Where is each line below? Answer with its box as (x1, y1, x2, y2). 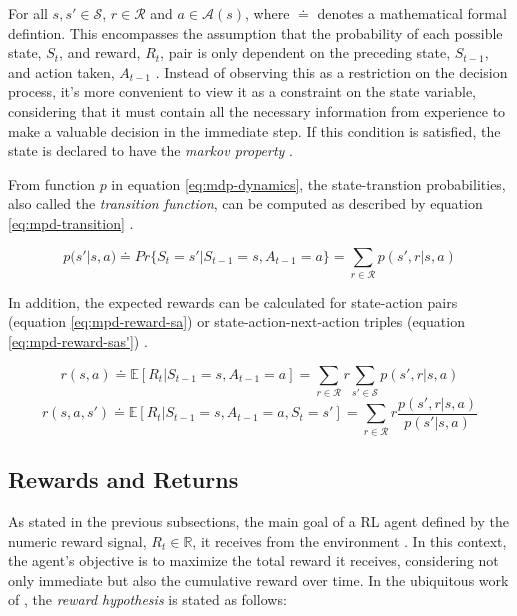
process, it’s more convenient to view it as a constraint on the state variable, (8, 81, 477, 102)
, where (245, 3, 290, 23)
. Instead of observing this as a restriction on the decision (155, 61, 508, 82)
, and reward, (59, 42, 141, 63)
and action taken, (8, 61, 115, 82)
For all (8, 3, 48, 23)
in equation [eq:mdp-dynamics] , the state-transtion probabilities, (111, 173, 506, 194)
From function (8, 173, 95, 194)
